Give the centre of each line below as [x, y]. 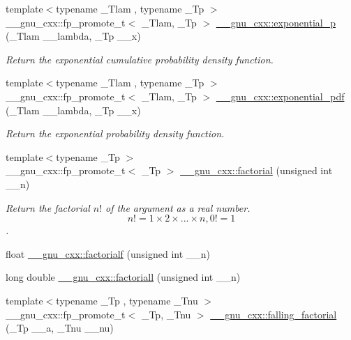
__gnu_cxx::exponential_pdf [280, 96]
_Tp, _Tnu [166, 314]
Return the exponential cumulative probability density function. [140, 59]
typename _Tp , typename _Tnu [127, 300]
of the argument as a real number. [178, 207]
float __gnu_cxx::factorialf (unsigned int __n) [108, 253]
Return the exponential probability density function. [115, 133]
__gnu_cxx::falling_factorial [274, 314]
